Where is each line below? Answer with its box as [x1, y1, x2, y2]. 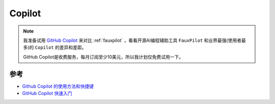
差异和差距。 [59, 44, 87, 50]
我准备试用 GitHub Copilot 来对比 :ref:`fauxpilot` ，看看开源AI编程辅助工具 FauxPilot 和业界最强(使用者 [23, 37, 242, 43]
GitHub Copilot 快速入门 [22, 90, 72, 96]
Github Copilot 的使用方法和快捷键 [22, 83, 94, 89]
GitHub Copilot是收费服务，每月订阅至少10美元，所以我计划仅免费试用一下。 [23, 54, 184, 60]
